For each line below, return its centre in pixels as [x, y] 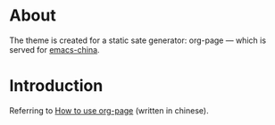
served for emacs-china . [54, 49]
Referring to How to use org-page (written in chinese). [109, 110]
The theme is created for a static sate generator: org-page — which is [137, 40]
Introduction [56, 86]
